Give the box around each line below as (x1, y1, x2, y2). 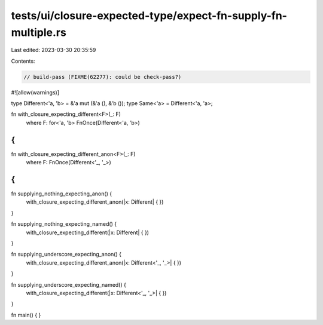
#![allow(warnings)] (11, 88, 60, 96)
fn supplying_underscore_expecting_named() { (11, 281, 127, 288)
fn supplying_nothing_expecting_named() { (11, 220, 117, 228)
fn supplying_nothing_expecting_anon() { (11, 190, 112, 197)
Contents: (11, 57, 35, 65)
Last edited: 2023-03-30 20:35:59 (11, 47, 96, 54)
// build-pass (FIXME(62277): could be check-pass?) (23, 73, 182, 80)
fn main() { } (11, 311, 41, 318)
